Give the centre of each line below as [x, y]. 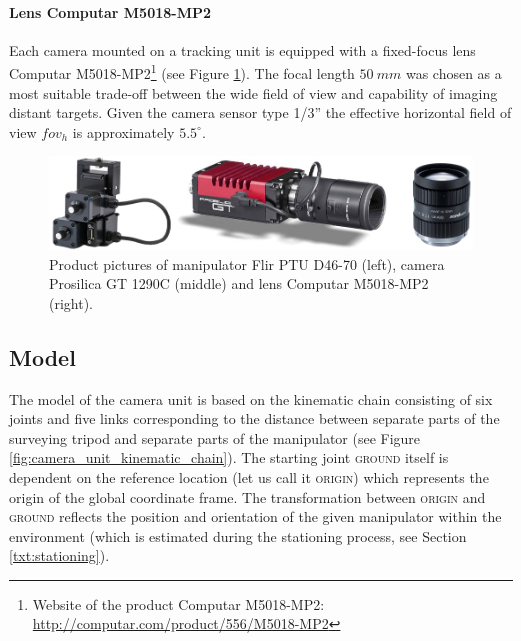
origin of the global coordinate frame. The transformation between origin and [247, 496]
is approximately [123, 131]
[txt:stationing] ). [59, 555]
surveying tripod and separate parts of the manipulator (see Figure [215, 437]
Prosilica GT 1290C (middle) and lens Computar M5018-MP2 [239, 283]
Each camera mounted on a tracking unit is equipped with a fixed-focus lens [242, 49]
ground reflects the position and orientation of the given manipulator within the [255, 516]
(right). [71, 302]
